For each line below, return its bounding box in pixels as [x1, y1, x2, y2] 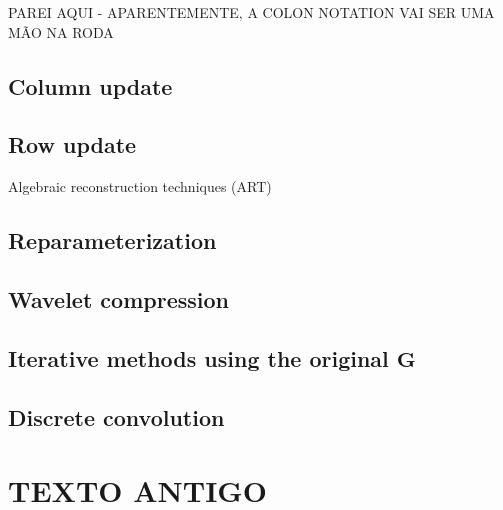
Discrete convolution [8, 401, 225, 432]
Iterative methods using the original [8, 342, 389, 373]
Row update [8, 129, 137, 160]
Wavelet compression [8, 283, 229, 314]
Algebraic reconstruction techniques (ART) [8, 176, 272, 197]
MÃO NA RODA [8, 21, 114, 42]
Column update [8, 70, 173, 101]
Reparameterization [8, 225, 217, 256]
